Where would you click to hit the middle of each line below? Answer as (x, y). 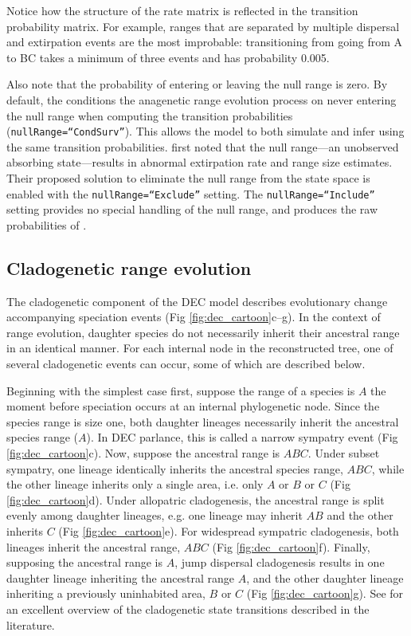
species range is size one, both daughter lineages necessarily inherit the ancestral (203, 421)
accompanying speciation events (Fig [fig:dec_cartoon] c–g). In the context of (194, 317)
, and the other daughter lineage (325, 577)
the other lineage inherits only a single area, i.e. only (135, 484)
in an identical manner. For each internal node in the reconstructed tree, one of (200, 348)
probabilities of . (47, 224)
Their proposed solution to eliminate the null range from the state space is (188, 178)
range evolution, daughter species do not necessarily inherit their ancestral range (203, 332)
